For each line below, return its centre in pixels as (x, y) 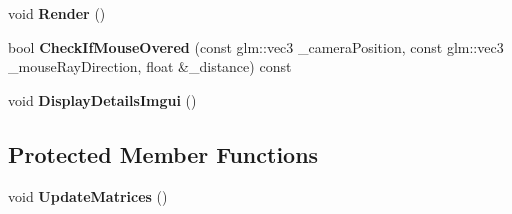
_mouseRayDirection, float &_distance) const (150, 66)
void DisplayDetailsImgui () (102, 99)
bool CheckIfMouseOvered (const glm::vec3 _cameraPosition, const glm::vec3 (256, 46)
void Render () (57, 13)
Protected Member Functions (163, 153)
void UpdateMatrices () (88, 195)
